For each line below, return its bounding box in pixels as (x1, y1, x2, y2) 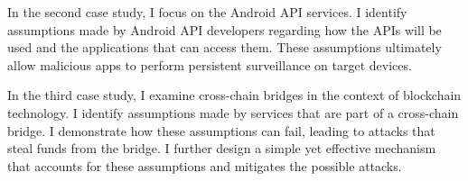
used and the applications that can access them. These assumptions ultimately (7, 38, 442, 57)
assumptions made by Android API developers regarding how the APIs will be (7, 20, 442, 39)
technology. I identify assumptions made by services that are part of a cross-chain (7, 103, 459, 122)
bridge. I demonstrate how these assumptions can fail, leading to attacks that (7, 121, 435, 140)
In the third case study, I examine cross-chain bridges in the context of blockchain (7, 86, 462, 104)
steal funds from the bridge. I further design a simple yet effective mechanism (7, 139, 436, 158)
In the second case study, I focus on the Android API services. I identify (7, 3, 407, 21)
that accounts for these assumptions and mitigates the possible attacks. (7, 156, 402, 175)
